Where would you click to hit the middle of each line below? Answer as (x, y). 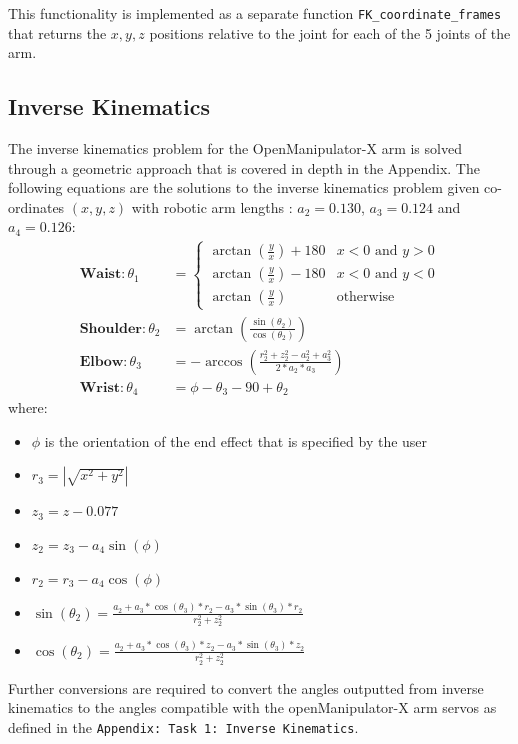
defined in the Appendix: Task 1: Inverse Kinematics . (183, 726)
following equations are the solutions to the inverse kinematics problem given (244, 187)
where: (28, 407)
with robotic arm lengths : (212, 206)
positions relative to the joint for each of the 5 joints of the (330, 32)
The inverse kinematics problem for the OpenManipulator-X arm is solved (235, 148)
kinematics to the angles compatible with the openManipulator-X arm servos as (252, 707)
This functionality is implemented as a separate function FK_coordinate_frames (255, 13)
